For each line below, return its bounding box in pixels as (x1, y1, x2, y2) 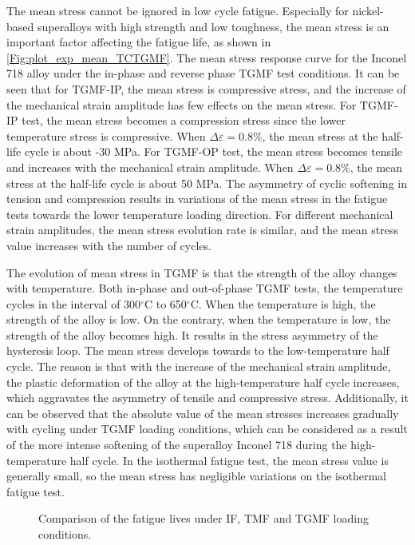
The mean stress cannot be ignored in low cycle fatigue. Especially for (6, 2, 349, 18)
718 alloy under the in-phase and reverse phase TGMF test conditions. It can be (6, 65, 400, 82)
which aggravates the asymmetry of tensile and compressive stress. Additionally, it (6, 389, 409, 406)
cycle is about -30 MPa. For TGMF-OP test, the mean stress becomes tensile (24, 143, 403, 160)
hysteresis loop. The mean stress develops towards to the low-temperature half (6, 342, 389, 359)
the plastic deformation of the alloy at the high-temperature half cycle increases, (6, 373, 400, 390)
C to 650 (144, 295, 187, 312)
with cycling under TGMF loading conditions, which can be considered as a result (6, 420, 408, 437)
